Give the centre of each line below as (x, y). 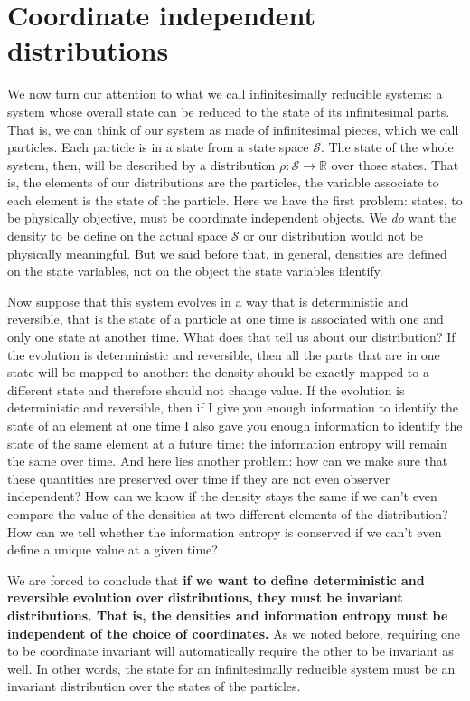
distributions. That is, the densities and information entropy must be (228, 615)
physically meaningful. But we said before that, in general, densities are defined (227, 253)
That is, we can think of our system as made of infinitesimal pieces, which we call (233, 129)
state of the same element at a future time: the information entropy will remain (227, 443)
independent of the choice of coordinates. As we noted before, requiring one (234, 633)
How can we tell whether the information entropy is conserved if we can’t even (225, 531)
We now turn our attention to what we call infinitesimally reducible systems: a (225, 94)
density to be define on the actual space (117, 236)
